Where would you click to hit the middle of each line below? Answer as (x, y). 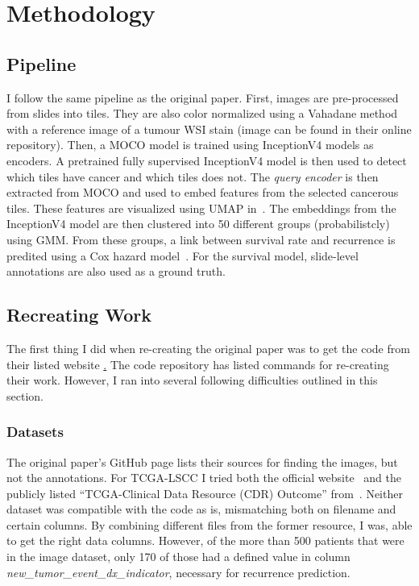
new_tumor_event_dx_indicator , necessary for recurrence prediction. (178, 572)
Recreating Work (79, 315)
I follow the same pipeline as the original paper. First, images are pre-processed (203, 97)
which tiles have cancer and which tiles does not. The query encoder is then (193, 176)
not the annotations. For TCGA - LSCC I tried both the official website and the (204, 478)
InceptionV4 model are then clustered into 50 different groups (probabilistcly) (198, 224)
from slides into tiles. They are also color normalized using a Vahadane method (202, 113)
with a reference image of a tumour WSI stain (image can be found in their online (209, 129)
